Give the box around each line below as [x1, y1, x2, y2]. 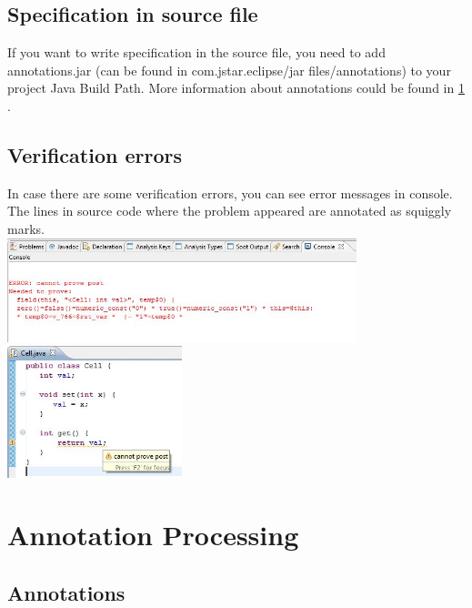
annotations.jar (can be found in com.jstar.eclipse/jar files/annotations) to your [7, 60, 451, 79]
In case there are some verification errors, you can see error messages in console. [7, 183, 453, 202]
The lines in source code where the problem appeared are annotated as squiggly [7, 201, 452, 220]
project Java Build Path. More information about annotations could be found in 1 [7, 78, 465, 97]
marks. [7, 218, 45, 238]
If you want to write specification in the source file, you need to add [7, 43, 386, 62]
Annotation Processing [7, 516, 299, 553]
